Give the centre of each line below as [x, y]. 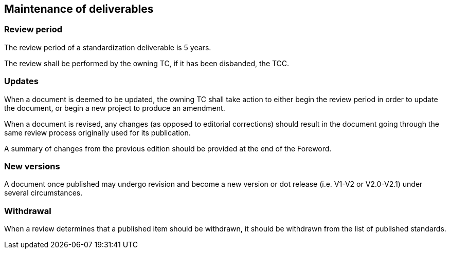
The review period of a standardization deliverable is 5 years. [108, 47]
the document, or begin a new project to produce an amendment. [115, 108]
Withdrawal [28, 211]
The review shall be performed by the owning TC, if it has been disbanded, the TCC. [147, 63]
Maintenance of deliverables [79, 9]
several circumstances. [43, 193]
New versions [32, 166]
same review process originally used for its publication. [97, 132]
